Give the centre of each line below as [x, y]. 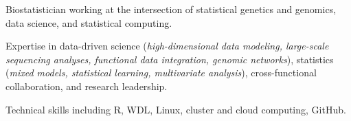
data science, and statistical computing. [89, 22]
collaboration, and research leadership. [87, 86]
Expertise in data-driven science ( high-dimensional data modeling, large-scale [167, 46]
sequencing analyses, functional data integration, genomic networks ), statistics [170, 59]
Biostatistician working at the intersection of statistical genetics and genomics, [171, 9]
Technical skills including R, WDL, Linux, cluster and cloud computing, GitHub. [176, 109]
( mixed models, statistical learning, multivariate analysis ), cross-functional [161, 73]
